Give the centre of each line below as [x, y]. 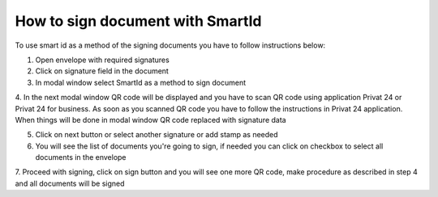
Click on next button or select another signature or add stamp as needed [157, 135]
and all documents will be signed [70, 183]
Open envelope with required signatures [102, 60]
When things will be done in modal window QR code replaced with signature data [151, 119]
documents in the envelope [81, 157]
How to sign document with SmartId [138, 21]
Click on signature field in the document [102, 71]
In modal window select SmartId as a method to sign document [141, 82]
